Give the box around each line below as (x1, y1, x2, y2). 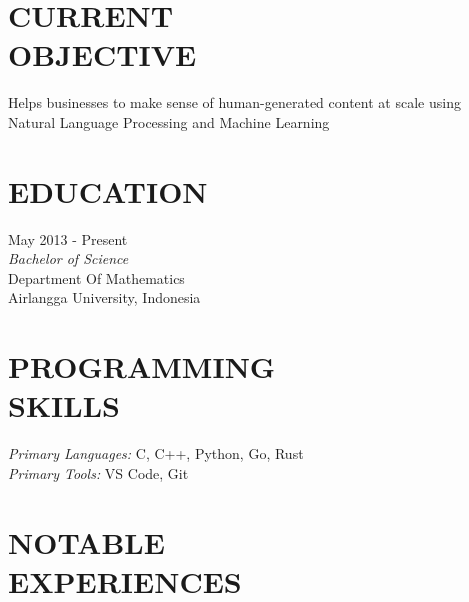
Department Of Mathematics (8, 267, 185, 288)
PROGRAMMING (8, 346, 276, 387)
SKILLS (8, 385, 120, 426)
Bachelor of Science (8, 248, 129, 269)
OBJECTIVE (8, 34, 197, 75)
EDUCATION (8, 170, 208, 211)
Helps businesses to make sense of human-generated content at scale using (8, 92, 461, 113)
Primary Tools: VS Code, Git (8, 462, 189, 483)
